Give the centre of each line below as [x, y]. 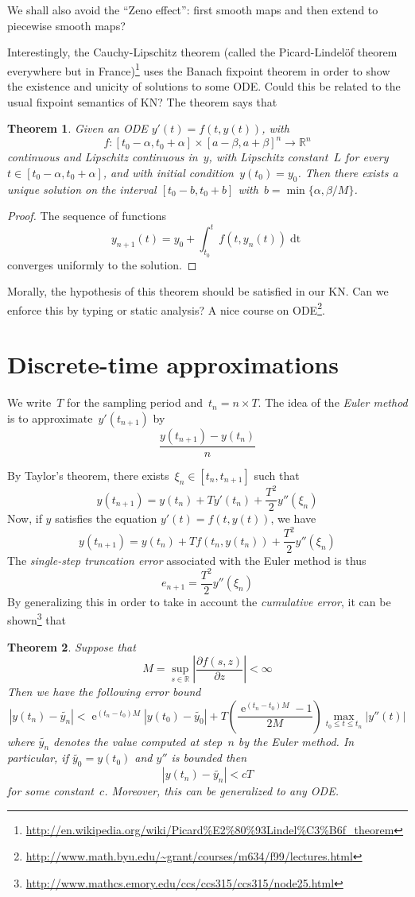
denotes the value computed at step [138, 741]
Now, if [25, 518]
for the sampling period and [135, 402]
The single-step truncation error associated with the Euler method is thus [187, 560]
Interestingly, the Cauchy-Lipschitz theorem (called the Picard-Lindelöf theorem [202, 52]
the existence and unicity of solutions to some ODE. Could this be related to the [204, 86]
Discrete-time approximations [173, 364]
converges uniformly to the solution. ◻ [102, 264]
